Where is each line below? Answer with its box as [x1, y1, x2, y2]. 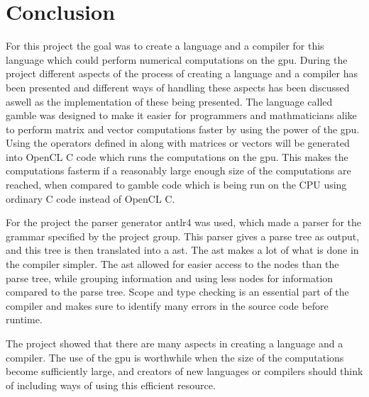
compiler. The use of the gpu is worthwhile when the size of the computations [6, 350, 344, 364]
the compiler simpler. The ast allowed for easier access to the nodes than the [6, 257, 339, 272]
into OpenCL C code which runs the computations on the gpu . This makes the [6, 149, 348, 164]
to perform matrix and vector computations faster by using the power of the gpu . [6, 121, 360, 136]
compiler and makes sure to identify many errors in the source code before [6, 298, 329, 313]
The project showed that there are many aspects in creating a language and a [6, 336, 343, 350]
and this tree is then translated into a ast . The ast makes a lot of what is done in [6, 242, 359, 257]
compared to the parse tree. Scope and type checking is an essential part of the [6, 284, 349, 299]
